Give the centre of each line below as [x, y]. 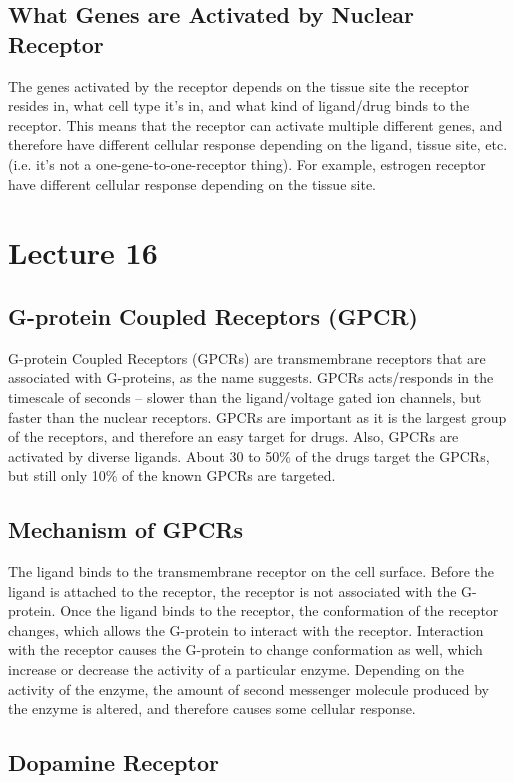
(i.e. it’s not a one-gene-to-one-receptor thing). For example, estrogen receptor [247, 163]
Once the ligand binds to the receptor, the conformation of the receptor [279, 610]
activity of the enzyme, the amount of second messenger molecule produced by [248, 688]
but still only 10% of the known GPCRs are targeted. [172, 475]
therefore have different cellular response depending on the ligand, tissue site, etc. [258, 144]
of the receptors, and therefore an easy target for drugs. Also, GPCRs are [233, 436]
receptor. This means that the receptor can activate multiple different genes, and [255, 124]
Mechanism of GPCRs [126, 529]
